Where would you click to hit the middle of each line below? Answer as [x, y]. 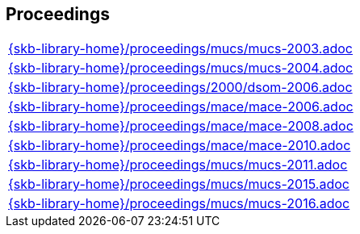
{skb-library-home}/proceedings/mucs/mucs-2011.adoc [178, 165]
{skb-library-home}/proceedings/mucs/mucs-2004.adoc [181, 68]
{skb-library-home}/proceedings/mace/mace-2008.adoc [181, 126]
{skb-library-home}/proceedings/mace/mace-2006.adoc [181, 107]
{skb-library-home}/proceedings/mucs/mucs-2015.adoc [179, 184]
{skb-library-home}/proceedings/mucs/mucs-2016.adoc [179, 204]
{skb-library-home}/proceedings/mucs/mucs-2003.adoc [180, 49]
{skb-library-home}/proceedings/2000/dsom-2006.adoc [180, 88]
